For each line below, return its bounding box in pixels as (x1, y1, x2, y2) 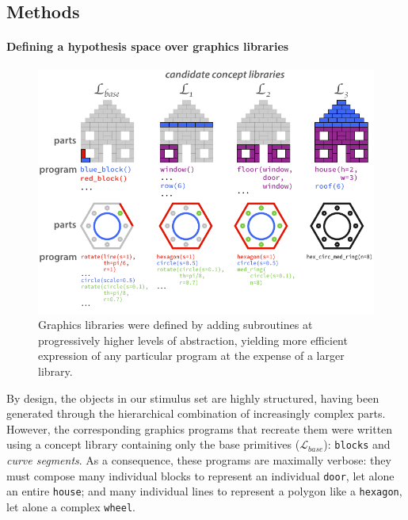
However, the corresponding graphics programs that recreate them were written (6, 420, 393, 437)
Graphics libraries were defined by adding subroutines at (38, 316, 313, 333)
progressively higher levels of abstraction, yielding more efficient (38, 331, 348, 348)
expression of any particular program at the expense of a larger (38, 347, 345, 364)
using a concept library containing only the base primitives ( (6, 436, 300, 453)
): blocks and (323, 436, 391, 453)
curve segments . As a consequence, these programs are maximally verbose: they (6, 451, 391, 468)
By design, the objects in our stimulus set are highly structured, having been (6, 389, 379, 406)
